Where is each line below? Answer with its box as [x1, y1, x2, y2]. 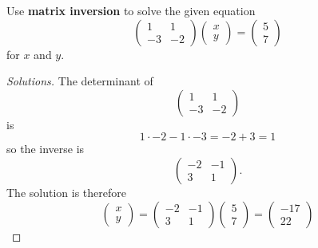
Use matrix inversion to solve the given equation [6, 2, 256, 18]
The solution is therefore [6, 183, 126, 200]
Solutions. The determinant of [6, 73, 153, 89]
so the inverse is [6, 140, 85, 157]
